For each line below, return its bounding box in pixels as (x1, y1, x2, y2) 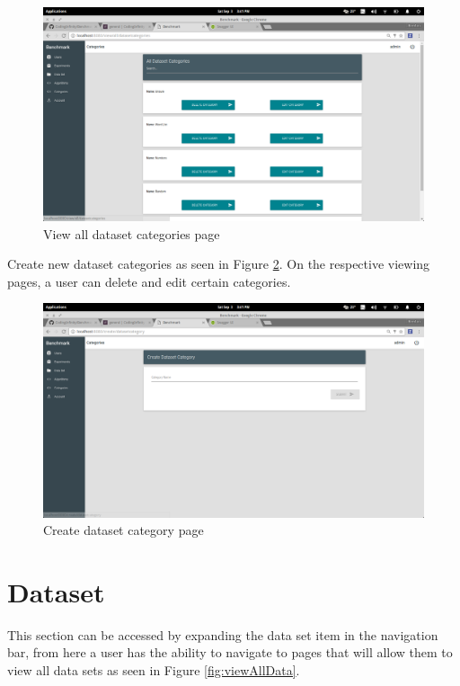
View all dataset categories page (43, 224, 220, 243)
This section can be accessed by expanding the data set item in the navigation (7, 625, 438, 644)
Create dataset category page (43, 521, 204, 539)
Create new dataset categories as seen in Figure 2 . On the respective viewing (7, 254, 430, 273)
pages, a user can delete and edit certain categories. (7, 272, 291, 290)
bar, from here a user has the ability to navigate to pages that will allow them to (7, 643, 453, 662)
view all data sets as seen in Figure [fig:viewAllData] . (7, 661, 300, 680)
